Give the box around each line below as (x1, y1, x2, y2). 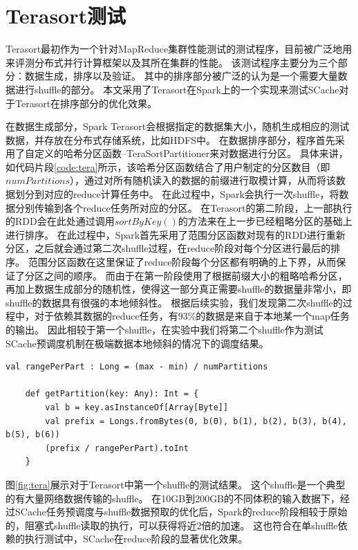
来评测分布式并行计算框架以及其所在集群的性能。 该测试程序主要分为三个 (6, 55, 338, 69)
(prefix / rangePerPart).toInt (45, 443, 189, 453)
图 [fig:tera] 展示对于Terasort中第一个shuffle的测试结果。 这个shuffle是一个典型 (6, 477, 346, 491)
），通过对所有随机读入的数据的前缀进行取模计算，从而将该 (70, 173, 337, 187)
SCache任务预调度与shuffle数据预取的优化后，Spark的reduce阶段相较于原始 (15, 504, 348, 519)
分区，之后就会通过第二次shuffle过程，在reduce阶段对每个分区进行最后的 (6, 241, 331, 255)
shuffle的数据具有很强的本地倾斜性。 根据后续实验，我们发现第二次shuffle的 (6, 295, 343, 309)
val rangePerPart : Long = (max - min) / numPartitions (6, 362, 268, 372)
